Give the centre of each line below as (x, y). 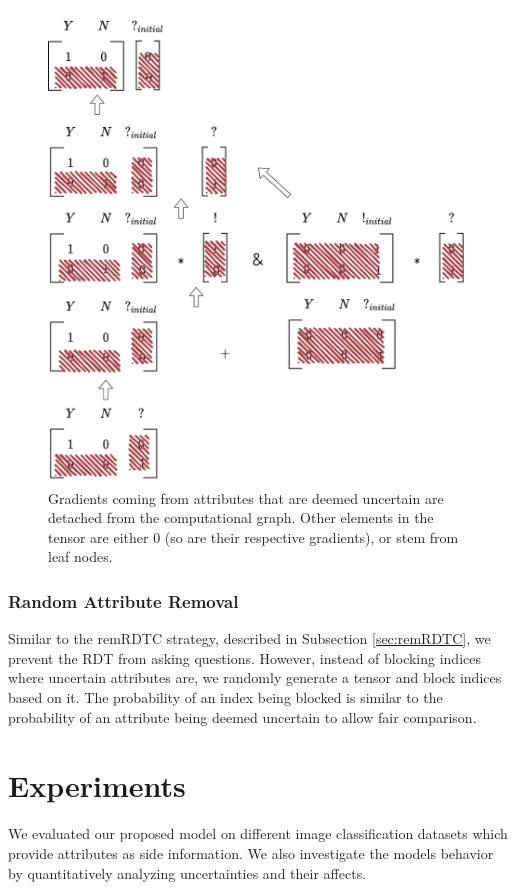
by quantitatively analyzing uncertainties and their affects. (187, 872)
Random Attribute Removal (123, 600)
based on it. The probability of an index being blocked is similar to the (225, 697)
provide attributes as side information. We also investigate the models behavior (251, 852)
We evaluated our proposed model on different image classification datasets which (258, 833)
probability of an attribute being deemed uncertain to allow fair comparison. (242, 716)
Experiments (97, 785)
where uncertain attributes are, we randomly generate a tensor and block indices (255, 677)
